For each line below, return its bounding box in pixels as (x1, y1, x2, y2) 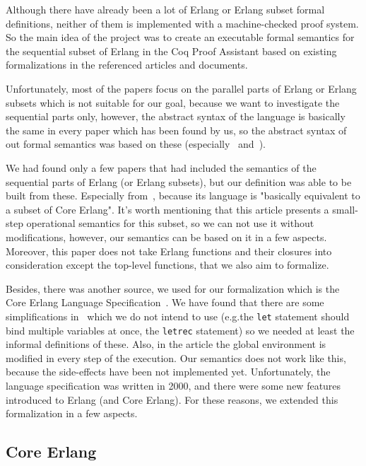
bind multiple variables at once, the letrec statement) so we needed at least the (6, 322, 355, 337)
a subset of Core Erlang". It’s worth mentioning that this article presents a (6, 202, 329, 216)
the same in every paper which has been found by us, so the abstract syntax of (6, 122, 347, 137)
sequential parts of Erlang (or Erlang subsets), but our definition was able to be (6, 174, 352, 189)
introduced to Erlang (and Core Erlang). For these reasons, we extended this (6, 392, 338, 407)
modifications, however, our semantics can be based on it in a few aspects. (6, 229, 327, 244)
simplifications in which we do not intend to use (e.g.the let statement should (6, 308, 350, 323)
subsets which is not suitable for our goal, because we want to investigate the (6, 95, 340, 110)
